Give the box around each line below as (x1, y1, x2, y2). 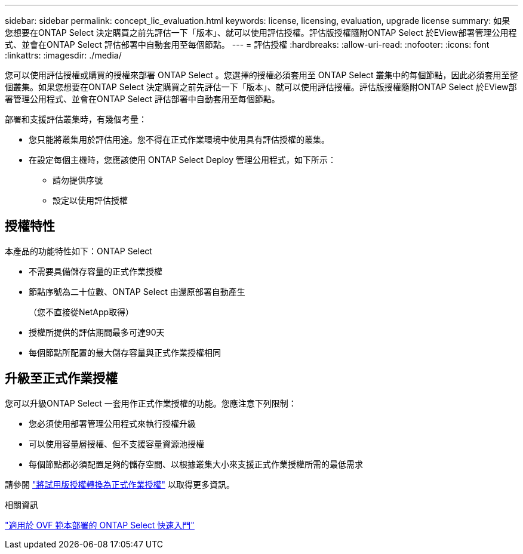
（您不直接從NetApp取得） (29, 306, 134, 317)
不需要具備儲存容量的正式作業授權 (29, 266, 162, 276)
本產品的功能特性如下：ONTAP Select (5, 245, 152, 256)
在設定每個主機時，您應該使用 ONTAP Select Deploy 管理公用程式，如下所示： (29, 155, 336, 165)
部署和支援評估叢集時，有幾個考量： (5, 114, 147, 124)
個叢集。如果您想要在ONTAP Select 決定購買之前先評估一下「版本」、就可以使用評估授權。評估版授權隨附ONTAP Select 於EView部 (5, 82, 517, 92)
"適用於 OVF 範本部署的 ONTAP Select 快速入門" (5, 519, 195, 530)
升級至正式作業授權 (5, 371, 118, 386)
